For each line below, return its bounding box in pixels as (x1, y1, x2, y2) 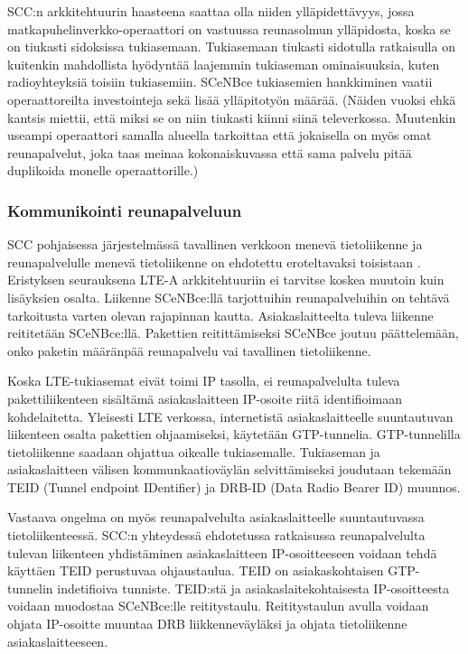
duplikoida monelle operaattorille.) (7, 161, 199, 180)
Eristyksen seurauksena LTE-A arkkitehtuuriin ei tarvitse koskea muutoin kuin (7, 270, 445, 289)
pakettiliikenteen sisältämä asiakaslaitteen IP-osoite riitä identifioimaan (7, 388, 402, 407)
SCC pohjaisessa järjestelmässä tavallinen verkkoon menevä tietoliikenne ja (7, 235, 423, 254)
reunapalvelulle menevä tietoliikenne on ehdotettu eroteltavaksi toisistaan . (7, 252, 421, 271)
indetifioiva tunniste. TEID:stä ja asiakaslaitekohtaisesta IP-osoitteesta (57, 578, 450, 597)
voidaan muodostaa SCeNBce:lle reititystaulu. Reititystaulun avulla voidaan (7, 596, 429, 615)
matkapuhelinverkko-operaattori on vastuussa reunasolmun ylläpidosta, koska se (7, 19, 451, 38)
